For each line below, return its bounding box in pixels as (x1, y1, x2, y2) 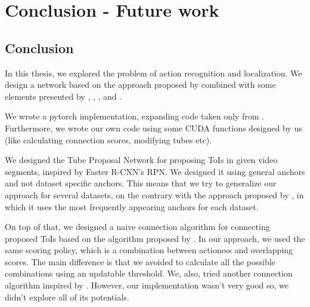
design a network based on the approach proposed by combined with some (5, 78, 276, 91)
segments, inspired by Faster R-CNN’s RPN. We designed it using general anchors (5, 165, 305, 177)
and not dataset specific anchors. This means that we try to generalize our (5, 177, 277, 189)
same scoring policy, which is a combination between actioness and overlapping (5, 244, 293, 256)
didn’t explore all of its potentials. (5, 290, 129, 303)
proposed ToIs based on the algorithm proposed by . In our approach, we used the (5, 232, 305, 244)
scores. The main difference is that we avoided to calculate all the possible (5, 255, 275, 268)
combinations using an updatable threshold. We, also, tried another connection (5, 267, 293, 280)
